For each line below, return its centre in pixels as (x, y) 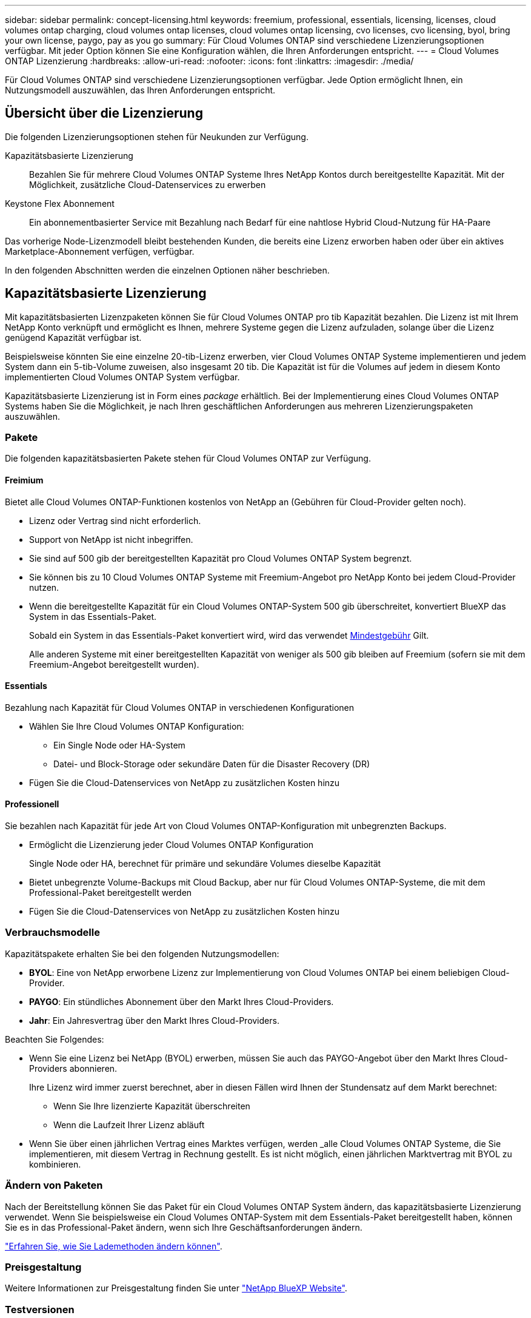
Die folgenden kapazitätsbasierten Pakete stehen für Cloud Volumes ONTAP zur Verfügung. (188, 459)
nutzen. (44, 587)
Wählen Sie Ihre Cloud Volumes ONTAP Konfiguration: (137, 726)
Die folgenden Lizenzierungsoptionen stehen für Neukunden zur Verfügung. (157, 136)
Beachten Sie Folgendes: (55, 1039)
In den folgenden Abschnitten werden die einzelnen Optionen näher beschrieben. (167, 270)
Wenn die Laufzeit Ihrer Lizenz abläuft (129, 1125)
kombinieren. (55, 1164)
